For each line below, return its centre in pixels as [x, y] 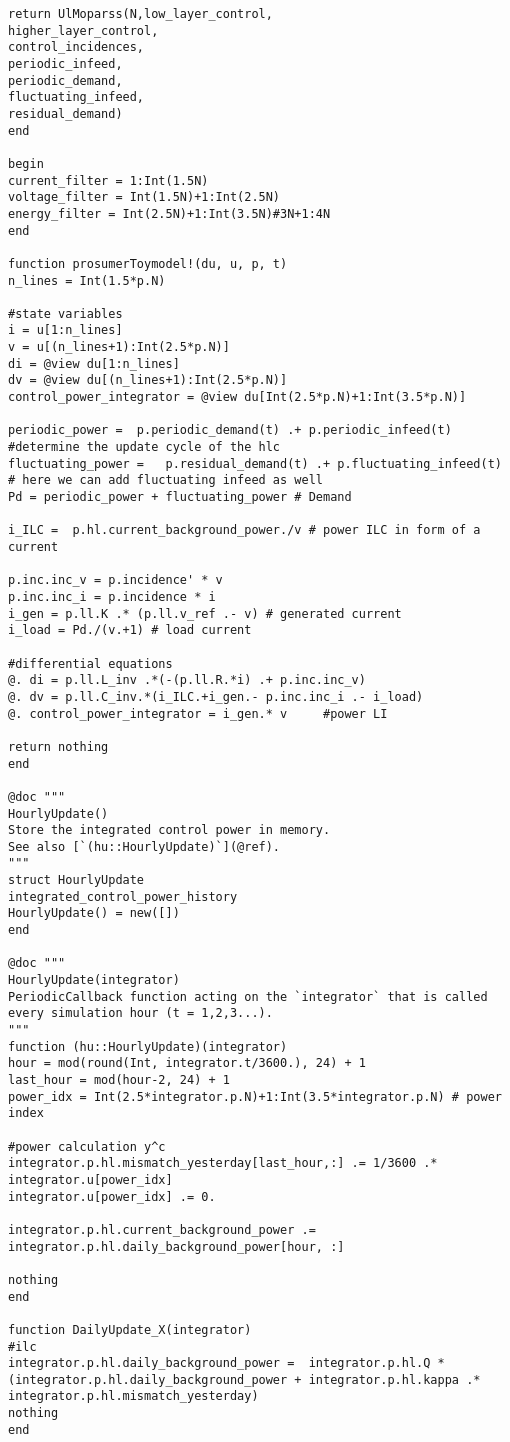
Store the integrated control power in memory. [169, 830]
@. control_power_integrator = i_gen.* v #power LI [198, 713]
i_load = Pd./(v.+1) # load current [130, 630]
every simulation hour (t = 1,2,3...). [140, 1013]
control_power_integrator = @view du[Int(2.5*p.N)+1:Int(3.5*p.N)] [237, 397]
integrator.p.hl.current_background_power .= [162, 1229]
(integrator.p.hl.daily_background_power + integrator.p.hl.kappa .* [244, 1379]
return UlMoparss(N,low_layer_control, [140, 14]
